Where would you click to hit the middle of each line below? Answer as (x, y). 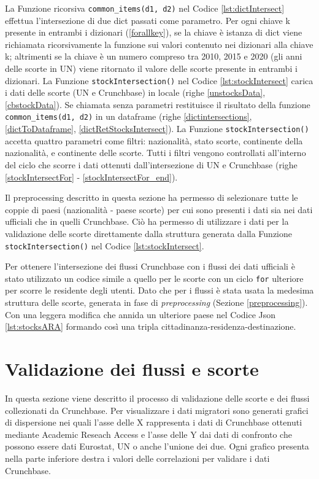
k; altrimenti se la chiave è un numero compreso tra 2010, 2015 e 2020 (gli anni (154, 56)
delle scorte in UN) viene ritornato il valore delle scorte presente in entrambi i (151, 68)
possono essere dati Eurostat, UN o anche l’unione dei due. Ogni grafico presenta (157, 446)
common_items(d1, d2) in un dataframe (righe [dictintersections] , (129, 116)
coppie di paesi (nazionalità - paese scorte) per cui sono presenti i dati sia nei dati (159, 209)
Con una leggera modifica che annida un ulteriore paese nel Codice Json (140, 314)
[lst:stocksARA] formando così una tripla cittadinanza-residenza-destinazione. (151, 326)
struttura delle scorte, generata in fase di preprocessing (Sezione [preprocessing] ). (156, 302)
